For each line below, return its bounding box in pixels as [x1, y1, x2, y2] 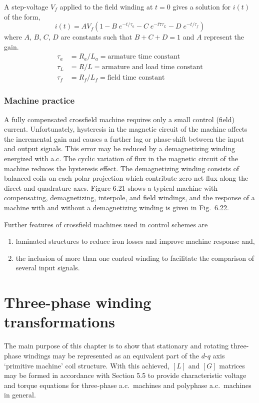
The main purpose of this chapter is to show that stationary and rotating [4, 340, 228, 351]
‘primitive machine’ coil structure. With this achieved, [4, 360, 170, 370]
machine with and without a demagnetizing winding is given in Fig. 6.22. [4, 202, 229, 213]
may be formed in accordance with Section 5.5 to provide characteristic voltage [4, 370, 246, 380]
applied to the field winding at [59, 2, 153, 12]
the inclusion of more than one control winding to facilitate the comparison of [15, 252, 254, 263]
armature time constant [107, 53, 180, 61]
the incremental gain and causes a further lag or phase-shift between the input [4, 133, 244, 144]
